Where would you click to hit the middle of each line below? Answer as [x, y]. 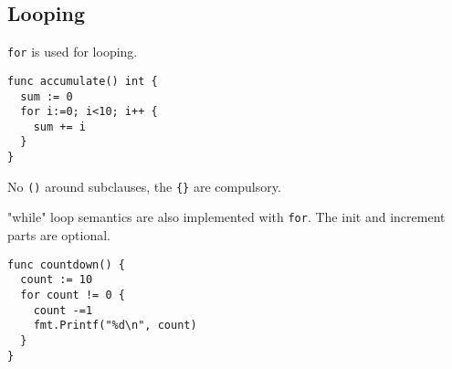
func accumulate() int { [83, 81]
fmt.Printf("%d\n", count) [115, 326]
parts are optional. [59, 235]
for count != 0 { [73, 295]
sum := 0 [47, 96]
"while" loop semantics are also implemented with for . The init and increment [226, 217]
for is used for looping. [73, 52]
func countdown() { [66, 264]
